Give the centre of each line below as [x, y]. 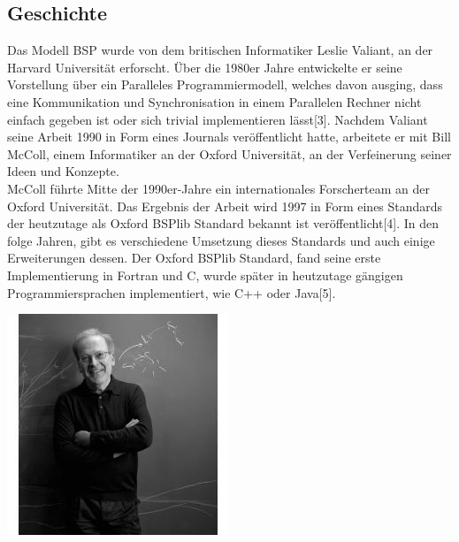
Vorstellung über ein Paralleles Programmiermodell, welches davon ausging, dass [225, 84]
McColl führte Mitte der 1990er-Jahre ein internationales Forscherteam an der [219, 188]
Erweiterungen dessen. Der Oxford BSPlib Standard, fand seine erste [194, 258]
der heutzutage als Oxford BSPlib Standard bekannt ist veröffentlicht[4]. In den [223, 223]
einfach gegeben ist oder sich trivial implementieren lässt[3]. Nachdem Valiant [218, 119]
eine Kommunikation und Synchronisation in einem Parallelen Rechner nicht [214, 101]
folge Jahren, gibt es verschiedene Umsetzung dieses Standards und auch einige [221, 240]
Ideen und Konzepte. [63, 171]
